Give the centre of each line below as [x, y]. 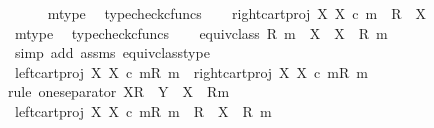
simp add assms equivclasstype [112, 52]
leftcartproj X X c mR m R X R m [143, 110]
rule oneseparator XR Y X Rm [119, 91]
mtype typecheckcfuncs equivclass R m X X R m [201, 32]
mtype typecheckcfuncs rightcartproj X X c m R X [237, 13]
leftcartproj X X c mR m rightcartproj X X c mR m [191, 71]
